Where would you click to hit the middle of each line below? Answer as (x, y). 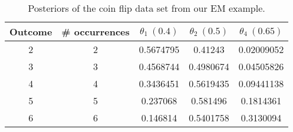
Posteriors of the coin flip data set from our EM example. (146, 8)
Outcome (31, 32)
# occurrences (96, 32)
